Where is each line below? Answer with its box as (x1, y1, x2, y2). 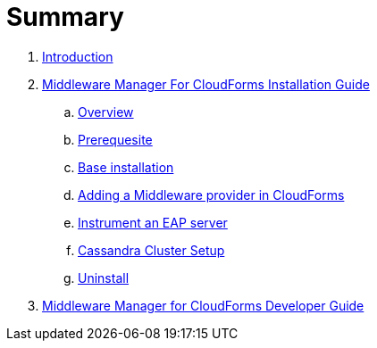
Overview (78, 104, 134, 120)
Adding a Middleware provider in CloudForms (78, 186, 345, 203)
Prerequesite (78, 131, 153, 147)
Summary (6, 2, 124, 32)
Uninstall (78, 269, 130, 286)
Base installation (78, 159, 174, 175)
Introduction (42, 48, 113, 64)
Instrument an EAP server (78, 214, 228, 230)
